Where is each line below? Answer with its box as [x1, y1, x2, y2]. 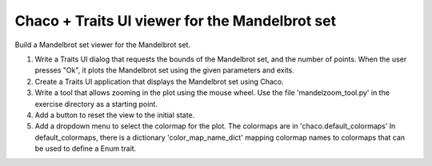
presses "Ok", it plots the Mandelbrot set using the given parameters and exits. [34, 65, 295, 75]
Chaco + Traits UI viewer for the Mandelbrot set [14, 12, 336, 30]
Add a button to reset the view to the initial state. [34, 110, 195, 120]
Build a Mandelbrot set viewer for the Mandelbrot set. [14, 40, 191, 49]
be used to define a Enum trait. [34, 144, 137, 153]
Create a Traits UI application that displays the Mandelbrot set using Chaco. [34, 77, 284, 86]
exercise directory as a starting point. [34, 99, 158, 109]
